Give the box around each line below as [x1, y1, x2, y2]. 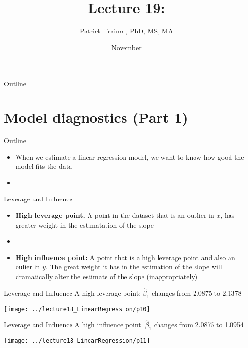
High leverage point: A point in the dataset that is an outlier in [15, 210, 214, 220]
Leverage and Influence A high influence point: [4, 319, 143, 330]
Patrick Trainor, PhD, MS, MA [79, 26, 174, 36]
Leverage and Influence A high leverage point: [4, 287, 141, 298]
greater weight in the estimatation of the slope [15, 219, 154, 230]
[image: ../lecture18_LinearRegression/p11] [4, 337, 150, 345]
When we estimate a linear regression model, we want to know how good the [15, 151, 244, 162]
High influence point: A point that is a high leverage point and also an [15, 252, 235, 262]
